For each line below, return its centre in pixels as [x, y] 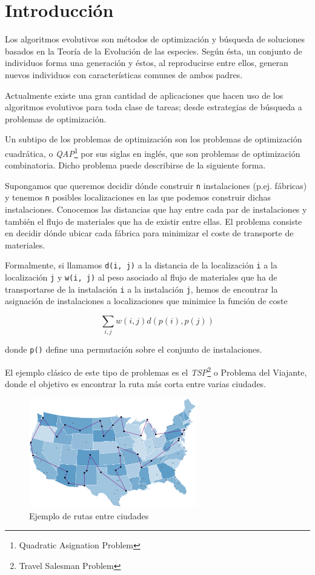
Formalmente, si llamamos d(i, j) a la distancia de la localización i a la [141, 265]
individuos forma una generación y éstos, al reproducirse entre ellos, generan [147, 63]
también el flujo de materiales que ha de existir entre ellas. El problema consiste [154, 221]
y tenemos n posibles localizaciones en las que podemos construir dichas [138, 197]
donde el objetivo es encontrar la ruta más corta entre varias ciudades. [136, 384]
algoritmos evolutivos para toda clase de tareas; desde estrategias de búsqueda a [154, 107]
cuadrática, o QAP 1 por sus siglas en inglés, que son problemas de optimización [153, 152]
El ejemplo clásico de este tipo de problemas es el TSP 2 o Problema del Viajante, [156, 371]
